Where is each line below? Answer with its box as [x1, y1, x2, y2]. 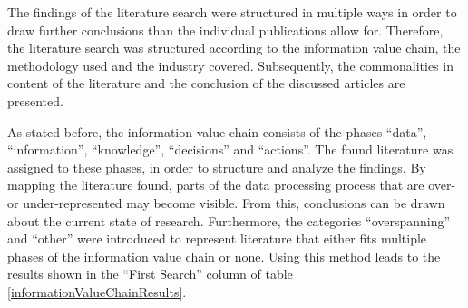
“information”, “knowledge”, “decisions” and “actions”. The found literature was [7, 140, 453, 159]
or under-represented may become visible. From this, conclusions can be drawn [7, 193, 445, 212]
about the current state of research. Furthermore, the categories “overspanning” [7, 211, 451, 230]
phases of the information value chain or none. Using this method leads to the [7, 246, 441, 265]
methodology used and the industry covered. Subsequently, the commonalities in [7, 55, 453, 75]
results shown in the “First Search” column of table [7, 264, 293, 283]
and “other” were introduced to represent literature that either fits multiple [7, 229, 427, 248]
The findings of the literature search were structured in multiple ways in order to [7, 3, 457, 21]
